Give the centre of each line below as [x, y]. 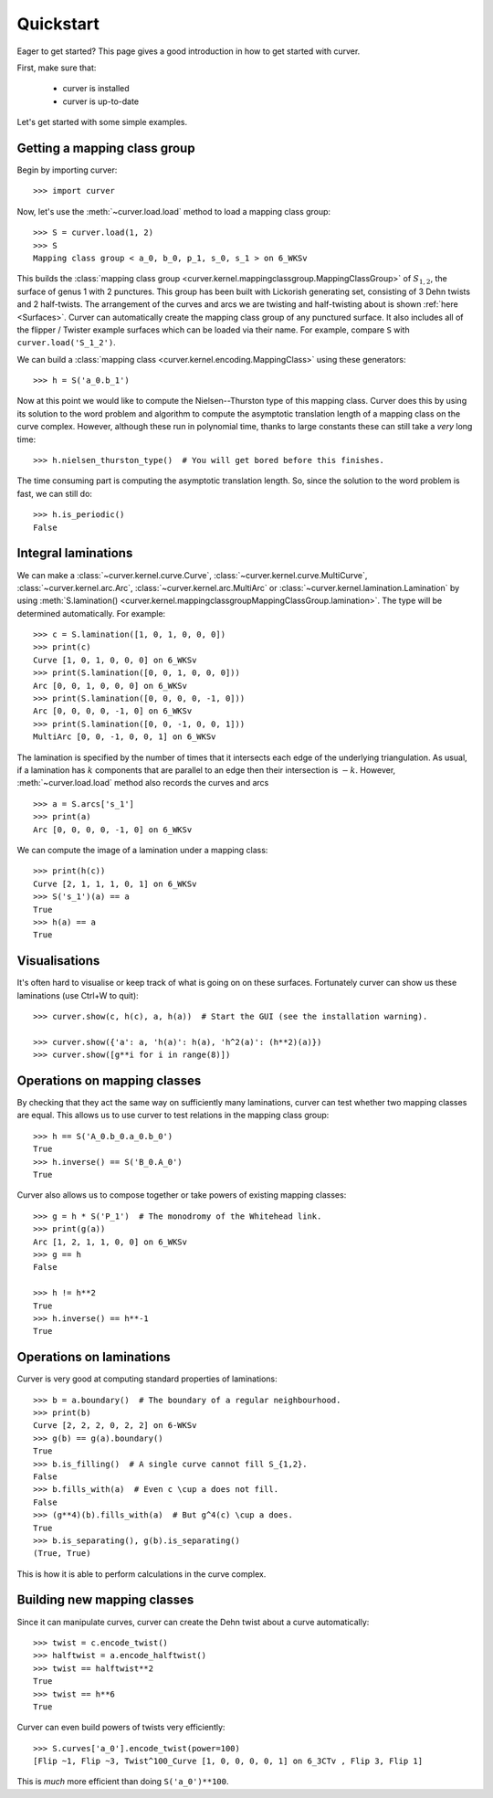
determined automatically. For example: [91, 613]
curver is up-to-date [101, 101]
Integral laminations [75, 553]
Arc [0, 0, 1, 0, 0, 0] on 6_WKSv [110, 686]
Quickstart [58, 24]
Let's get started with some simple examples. [102, 122]
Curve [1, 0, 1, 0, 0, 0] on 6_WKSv [115, 660]
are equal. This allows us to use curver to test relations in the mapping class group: [173, 1116]
